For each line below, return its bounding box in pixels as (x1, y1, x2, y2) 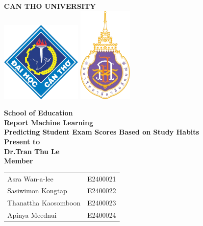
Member (4, 156, 33, 166)
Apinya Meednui (7, 210, 57, 220)
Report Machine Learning (4, 117, 94, 127)
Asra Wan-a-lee (7, 173, 53, 183)
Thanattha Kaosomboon (7, 198, 81, 208)
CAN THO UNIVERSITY (4, 1, 96, 11)
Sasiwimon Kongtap (7, 185, 67, 196)
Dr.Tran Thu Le (4, 146, 60, 156)
